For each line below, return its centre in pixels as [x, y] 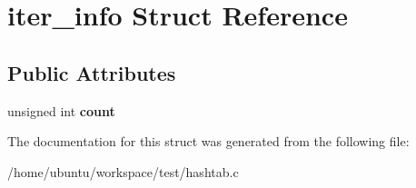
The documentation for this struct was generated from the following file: [208, 141]
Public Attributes [92, 72]
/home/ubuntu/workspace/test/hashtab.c [123, 171]
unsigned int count [61, 110]
